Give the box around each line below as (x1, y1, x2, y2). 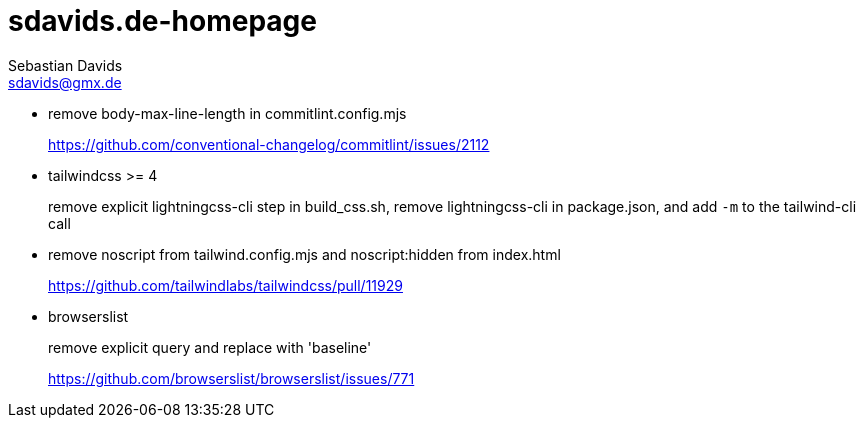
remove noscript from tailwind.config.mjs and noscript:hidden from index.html (48, 245, 561, 263)
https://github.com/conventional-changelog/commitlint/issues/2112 (48, 135, 490, 153)
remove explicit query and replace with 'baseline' (48, 338, 372, 356)
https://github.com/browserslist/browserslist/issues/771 (48, 369, 415, 387)
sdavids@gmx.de (8, 73, 122, 91)
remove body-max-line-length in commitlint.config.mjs (48, 104, 407, 122)
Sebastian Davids (8, 56, 123, 74)
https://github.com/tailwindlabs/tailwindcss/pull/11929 (48, 276, 403, 294)
